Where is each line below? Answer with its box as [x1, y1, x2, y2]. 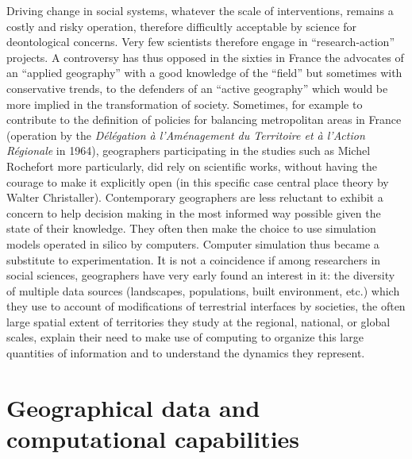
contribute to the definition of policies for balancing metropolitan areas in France [6, 111, 402, 128]
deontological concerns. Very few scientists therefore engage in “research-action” [6, 33, 395, 50]
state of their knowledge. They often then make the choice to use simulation [6, 220, 376, 237]
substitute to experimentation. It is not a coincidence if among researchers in [6, 251, 381, 268]
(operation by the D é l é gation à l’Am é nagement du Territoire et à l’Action [6, 126, 365, 143]
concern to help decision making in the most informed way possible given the [6, 204, 381, 221]
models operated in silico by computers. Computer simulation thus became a [6, 235, 379, 252]
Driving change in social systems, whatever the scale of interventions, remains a [6, 2, 394, 18]
